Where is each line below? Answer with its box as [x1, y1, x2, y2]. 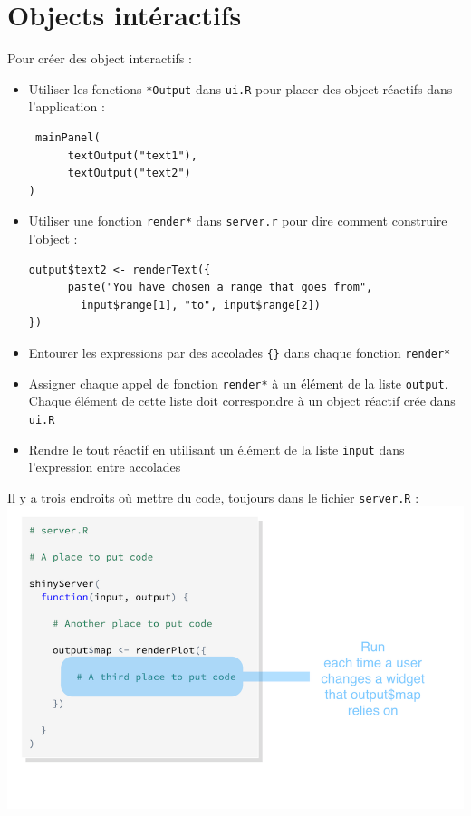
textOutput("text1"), [67, 149, 197, 162]
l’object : [28, 229, 78, 247]
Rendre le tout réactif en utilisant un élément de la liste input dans [28, 439, 405, 458]
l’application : [28, 97, 105, 116]
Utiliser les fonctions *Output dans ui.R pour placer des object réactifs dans [28, 79, 453, 98]
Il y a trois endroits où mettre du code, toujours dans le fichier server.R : [7, 487, 419, 506]
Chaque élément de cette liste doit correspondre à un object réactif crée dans [28, 391, 456, 410]
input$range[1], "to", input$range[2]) [81, 298, 321, 312]
